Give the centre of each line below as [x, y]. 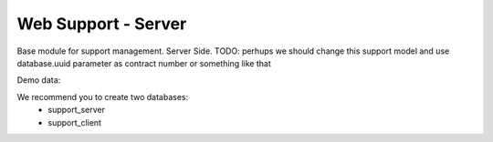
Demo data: [39, 80]
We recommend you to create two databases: [103, 96]
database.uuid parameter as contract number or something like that [144, 63]
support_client [75, 122]
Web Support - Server [102, 24]
